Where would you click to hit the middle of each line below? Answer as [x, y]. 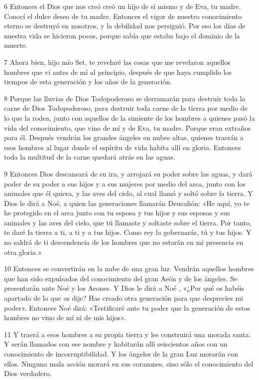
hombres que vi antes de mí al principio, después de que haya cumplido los [118, 72]
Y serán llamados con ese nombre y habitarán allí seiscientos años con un [116, 344]
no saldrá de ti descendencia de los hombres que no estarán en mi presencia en [124, 242]
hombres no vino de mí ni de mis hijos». [65, 317]
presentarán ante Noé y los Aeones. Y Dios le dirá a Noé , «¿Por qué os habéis [124, 288]
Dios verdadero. [28, 373]
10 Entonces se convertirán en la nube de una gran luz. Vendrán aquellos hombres [129, 269]
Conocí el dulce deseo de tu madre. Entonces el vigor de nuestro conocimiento [123, 16]
